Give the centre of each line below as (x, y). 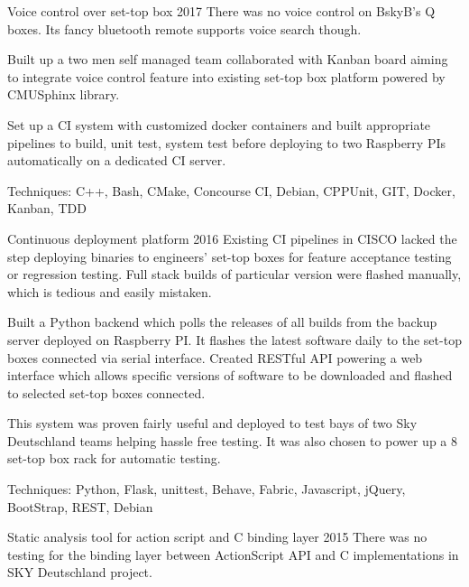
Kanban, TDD (47, 208)
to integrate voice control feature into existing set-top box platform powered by (226, 76)
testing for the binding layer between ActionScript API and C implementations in (233, 554)
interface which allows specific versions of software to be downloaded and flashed (230, 375)
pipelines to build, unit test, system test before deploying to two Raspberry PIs (226, 142)
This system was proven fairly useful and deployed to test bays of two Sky (212, 423)
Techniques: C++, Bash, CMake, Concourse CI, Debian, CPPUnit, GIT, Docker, (231, 190)
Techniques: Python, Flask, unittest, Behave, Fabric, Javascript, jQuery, (207, 489)
